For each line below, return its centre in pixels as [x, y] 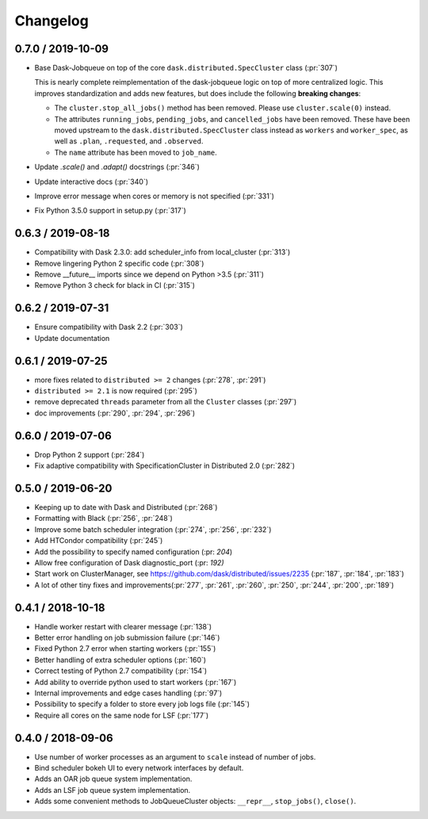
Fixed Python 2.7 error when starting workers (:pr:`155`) [125, 649]
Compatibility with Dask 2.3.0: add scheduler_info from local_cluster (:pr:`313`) [162, 252]
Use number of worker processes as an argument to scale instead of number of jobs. [175, 756]
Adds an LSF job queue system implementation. [113, 790]
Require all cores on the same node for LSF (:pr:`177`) [122, 715]
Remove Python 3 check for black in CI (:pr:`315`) [115, 285]
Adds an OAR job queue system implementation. [113, 779]
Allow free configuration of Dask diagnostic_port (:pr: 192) [129, 562]
